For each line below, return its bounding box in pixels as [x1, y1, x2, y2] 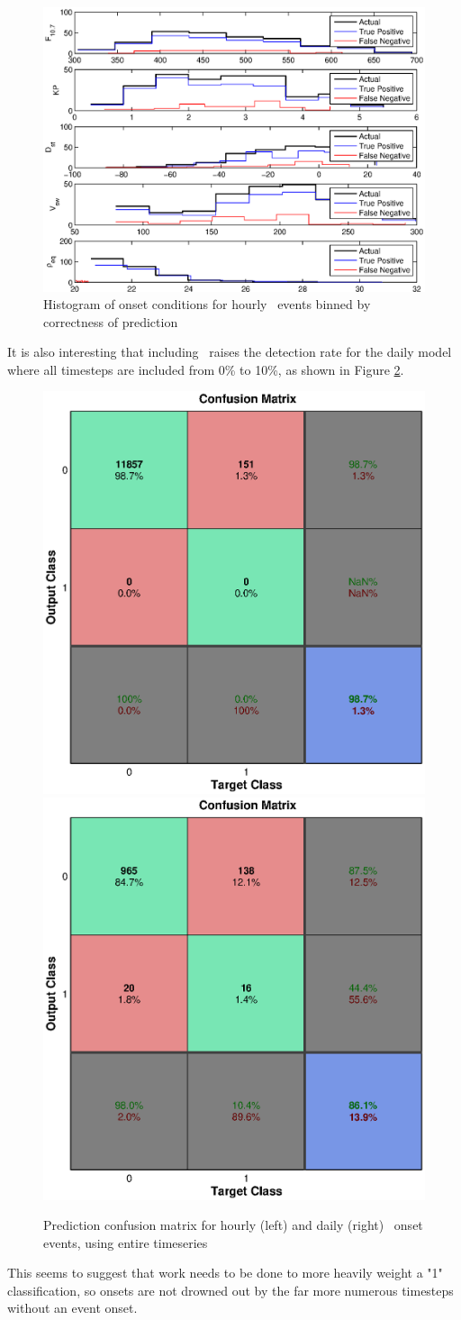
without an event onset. [7, 1298, 138, 1317]
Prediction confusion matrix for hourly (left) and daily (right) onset [43, 1215, 423, 1234]
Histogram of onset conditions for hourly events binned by [43, 295, 371, 314]
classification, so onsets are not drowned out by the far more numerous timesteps [7, 1280, 454, 1299]
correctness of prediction [43, 312, 178, 331]
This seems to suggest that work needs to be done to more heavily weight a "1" [7, 1263, 443, 1282]
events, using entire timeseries [43, 1233, 208, 1252]
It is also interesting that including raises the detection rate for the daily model [7, 342, 452, 361]
